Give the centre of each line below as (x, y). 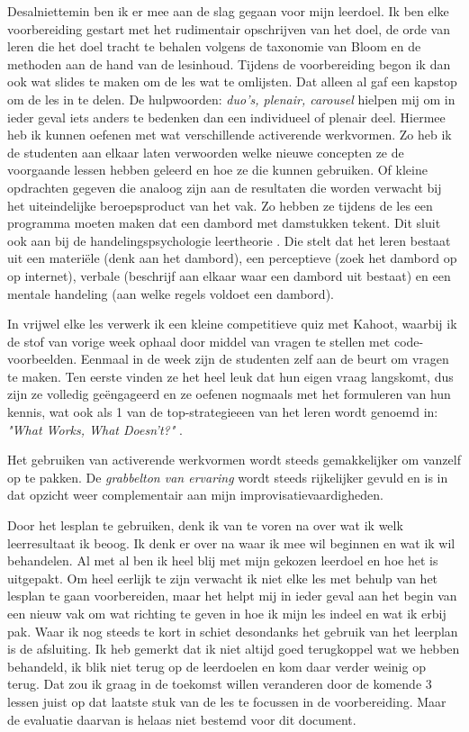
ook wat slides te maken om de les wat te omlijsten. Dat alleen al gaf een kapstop (232, 81)
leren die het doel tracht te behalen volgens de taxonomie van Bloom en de (214, 46)
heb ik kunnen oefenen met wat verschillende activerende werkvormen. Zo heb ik (230, 135)
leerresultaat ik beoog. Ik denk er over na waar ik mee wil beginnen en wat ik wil (231, 542)
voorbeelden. (42, 359)
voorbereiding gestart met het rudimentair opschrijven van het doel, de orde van (229, 28)
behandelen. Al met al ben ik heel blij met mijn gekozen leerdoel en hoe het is (223, 560)
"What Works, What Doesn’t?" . (95, 429)
